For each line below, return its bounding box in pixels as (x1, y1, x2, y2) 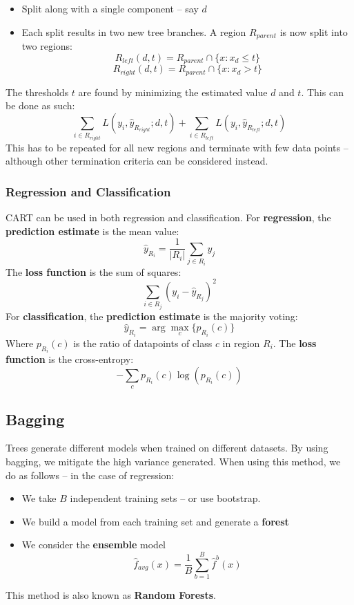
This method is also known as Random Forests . (6, 588, 216, 602)
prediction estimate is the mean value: (6, 223, 179, 238)
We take (21, 491, 57, 505)
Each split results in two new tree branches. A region (21, 24, 246, 39)
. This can (301, 84, 344, 99)
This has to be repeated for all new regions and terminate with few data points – (6, 140, 348, 154)
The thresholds (6, 84, 69, 99)
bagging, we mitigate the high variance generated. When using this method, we (6, 454, 341, 469)
